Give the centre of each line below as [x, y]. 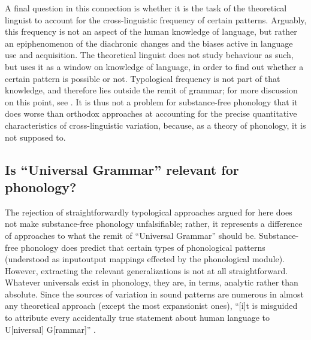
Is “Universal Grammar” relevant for [122, 169]
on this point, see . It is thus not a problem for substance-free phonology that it [151, 101]
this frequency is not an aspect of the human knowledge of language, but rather [151, 31]
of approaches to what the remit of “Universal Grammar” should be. [131, 235]
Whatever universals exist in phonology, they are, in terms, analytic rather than [152, 282]
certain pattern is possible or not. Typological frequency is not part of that [143, 78]
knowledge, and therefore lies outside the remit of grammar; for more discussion [151, 90]
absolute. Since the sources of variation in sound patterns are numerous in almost [154, 294]
